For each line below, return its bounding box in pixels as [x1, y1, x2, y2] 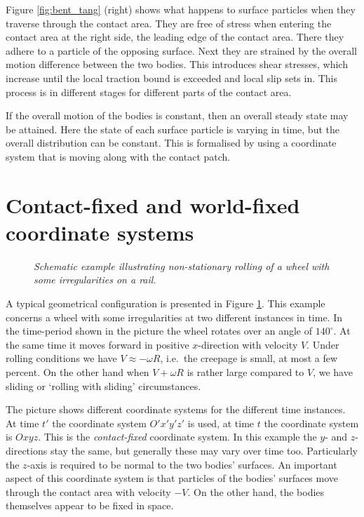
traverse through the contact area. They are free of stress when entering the [6, 15, 332, 30]
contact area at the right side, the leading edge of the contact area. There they [6, 29, 344, 44]
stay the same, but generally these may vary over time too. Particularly [50, 443, 358, 457]
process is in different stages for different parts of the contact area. [6, 84, 292, 99]
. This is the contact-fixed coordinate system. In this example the [38, 429, 317, 444]
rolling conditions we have [6, 351, 117, 365]
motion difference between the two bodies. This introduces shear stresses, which [6, 57, 348, 72]
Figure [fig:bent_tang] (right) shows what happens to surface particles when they [6, 2, 356, 16]
